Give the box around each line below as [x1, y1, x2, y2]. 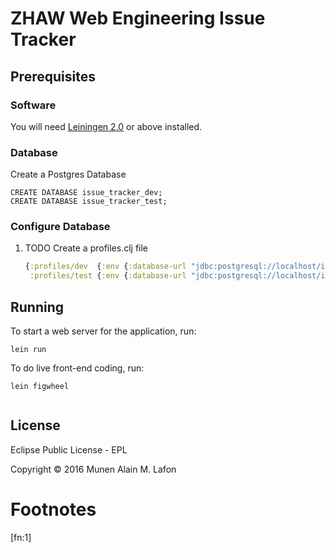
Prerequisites [10, 68, 96, 85]
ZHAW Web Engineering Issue [10, 7, 266, 30]
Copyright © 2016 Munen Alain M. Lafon [10, 463, 177, 475]
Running [10, 298, 65, 316]
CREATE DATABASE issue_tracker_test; [10, 197, 168, 207]
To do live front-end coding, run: [10, 362, 145, 374]
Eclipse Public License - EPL [10, 443, 128, 456]
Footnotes [10, 498, 97, 521]
